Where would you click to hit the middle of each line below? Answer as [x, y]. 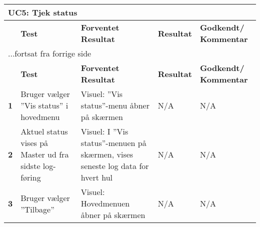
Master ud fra [45, 154]
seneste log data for [115, 166]
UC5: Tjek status [43, 12]
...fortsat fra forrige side [50, 53]
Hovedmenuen [105, 203]
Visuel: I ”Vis [104, 131]
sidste [30, 166]
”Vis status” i [44, 105]
